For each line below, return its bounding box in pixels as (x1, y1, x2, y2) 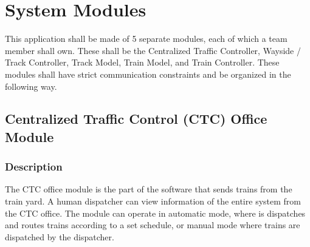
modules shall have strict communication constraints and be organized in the (5, 67, 291, 80)
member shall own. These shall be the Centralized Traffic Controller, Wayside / (5, 44, 301, 56)
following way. (5, 80, 57, 92)
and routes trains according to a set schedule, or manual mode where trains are (5, 218, 300, 231)
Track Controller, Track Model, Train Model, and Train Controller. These (5, 56, 280, 69)
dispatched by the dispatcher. (5, 230, 114, 243)
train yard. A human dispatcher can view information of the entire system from (5, 195, 301, 208)
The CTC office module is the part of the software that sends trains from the (5, 183, 292, 195)
